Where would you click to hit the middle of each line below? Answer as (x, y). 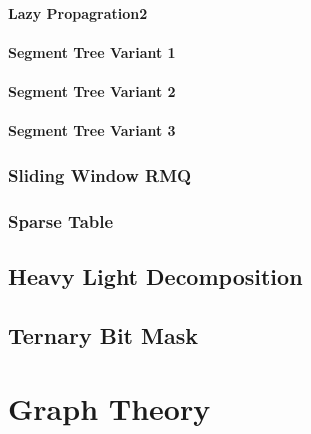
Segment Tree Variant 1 (92, 51)
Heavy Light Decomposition (155, 275)
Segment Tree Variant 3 (92, 130)
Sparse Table (61, 220)
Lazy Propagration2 (78, 12)
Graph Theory (109, 408)
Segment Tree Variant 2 (92, 90)
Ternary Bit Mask (103, 334)
